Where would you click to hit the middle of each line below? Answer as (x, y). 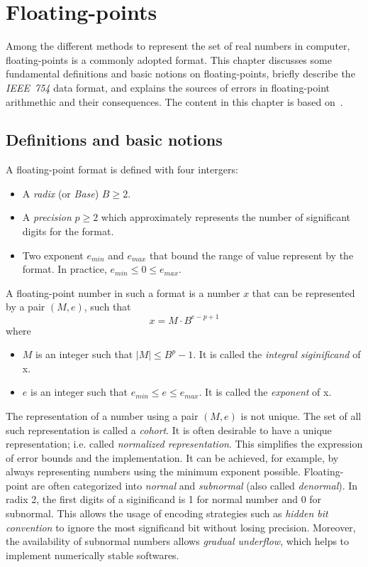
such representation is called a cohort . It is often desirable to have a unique (169, 430)
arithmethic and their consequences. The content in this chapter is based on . (174, 101)
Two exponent (53, 255)
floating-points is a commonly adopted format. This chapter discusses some (169, 59)
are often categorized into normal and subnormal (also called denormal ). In (195, 485)
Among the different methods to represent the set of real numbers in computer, (178, 46)
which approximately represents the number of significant (226, 217)
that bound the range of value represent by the (251, 255)
